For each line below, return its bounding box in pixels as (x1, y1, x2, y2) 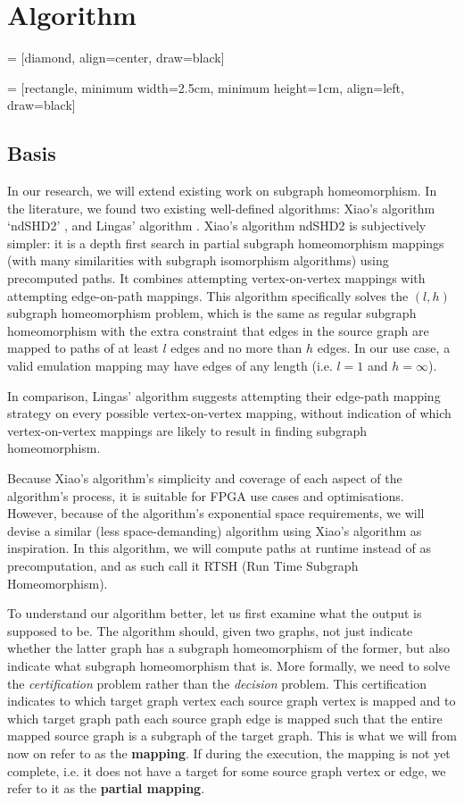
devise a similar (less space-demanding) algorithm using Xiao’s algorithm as (7, 521, 422, 540)
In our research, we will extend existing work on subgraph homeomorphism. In (7, 181, 437, 200)
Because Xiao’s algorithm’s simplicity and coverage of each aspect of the (7, 469, 402, 488)
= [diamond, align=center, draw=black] (7, 48, 225, 67)
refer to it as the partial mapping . (7, 779, 205, 798)
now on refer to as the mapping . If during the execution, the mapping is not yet (7, 743, 451, 762)
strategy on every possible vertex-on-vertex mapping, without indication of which (7, 404, 452, 422)
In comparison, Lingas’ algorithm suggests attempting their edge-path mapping (7, 386, 441, 405)
